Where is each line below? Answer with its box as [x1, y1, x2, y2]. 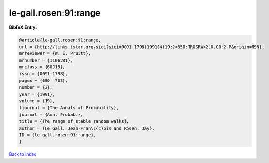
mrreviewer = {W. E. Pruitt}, [19, 51, 91, 56]
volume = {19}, [19, 98, 55, 104]
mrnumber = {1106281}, [19, 57, 73, 63]
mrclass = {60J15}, [19, 65, 65, 70]
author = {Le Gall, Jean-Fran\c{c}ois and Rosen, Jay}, [19, 125, 155, 131]
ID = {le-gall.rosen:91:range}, [19, 132, 96, 138]
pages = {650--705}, [19, 78, 68, 83]
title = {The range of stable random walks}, [19, 119, 129, 124]
